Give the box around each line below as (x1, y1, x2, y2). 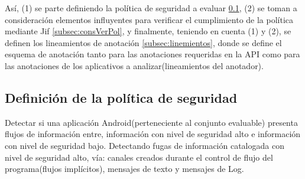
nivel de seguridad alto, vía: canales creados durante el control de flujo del (5, 151, 273, 163)
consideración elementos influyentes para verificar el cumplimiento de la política (5, 13, 294, 25)
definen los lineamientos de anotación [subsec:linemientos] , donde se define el (5, 36, 282, 48)
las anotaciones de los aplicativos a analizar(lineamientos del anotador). (5, 59, 264, 71)
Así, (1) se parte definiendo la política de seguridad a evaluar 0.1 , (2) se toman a (5, 2, 297, 14)
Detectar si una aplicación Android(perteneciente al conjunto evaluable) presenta (5, 116, 298, 128)
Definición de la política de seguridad (5, 88, 238, 106)
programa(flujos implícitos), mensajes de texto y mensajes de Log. (5, 162, 244, 175)
